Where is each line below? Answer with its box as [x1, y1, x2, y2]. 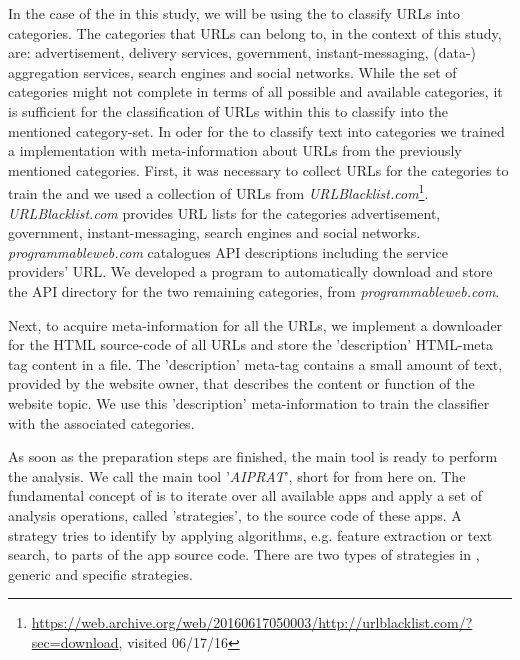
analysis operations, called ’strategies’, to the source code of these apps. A [8, 504, 462, 525]
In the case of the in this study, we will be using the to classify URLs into [8, 3, 461, 23]
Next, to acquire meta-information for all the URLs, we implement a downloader [8, 314, 503, 335]
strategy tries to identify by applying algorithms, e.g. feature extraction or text [8, 524, 493, 545]
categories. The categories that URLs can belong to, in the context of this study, [8, 22, 502, 43]
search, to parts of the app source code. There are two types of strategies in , [8, 544, 480, 565]
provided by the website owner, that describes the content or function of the [8, 373, 475, 394]
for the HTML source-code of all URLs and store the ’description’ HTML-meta [8, 334, 493, 355]
